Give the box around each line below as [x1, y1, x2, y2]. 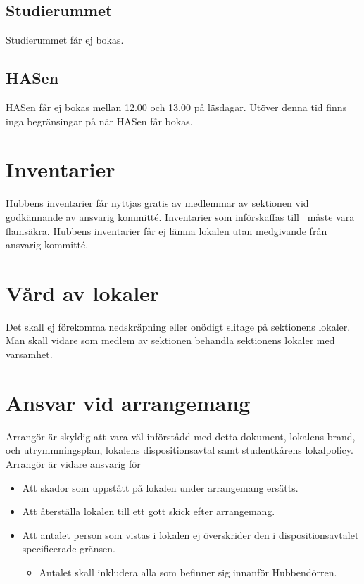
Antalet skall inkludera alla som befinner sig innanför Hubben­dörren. [39, 564, 337, 579]
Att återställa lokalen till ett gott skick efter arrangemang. [22, 504, 275, 519]
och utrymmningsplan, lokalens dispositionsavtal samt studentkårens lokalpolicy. [6, 443, 353, 457]
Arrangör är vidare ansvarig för [6, 456, 141, 471]
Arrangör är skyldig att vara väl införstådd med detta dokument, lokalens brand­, [6, 429, 356, 443]
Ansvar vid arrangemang [6, 388, 251, 417]
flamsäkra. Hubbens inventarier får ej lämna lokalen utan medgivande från [6, 223, 327, 238]
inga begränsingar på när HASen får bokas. [6, 113, 193, 128]
